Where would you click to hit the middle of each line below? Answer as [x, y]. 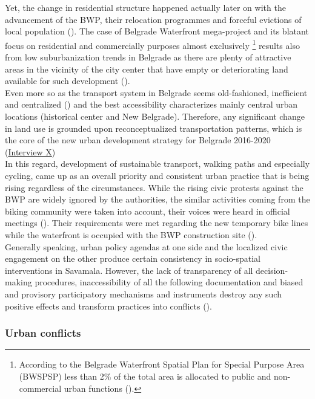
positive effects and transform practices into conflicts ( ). [108, 306]
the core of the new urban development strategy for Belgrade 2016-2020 [138, 140]
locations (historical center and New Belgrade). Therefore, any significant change [155, 116]
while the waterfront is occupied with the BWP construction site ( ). [131, 234]
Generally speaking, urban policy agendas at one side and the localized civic [146, 246]
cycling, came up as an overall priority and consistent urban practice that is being [157, 175]
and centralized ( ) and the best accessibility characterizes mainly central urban [151, 104]
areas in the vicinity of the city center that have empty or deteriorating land [147, 69]
